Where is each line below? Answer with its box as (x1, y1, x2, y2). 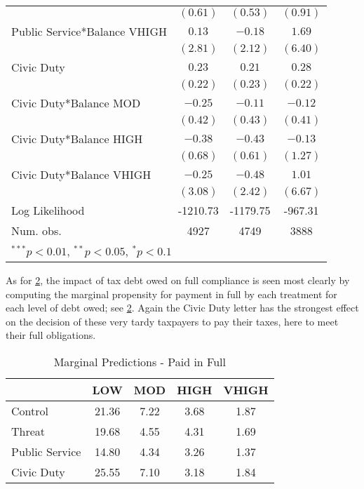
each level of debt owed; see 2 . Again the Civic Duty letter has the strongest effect (6, 300, 359, 315)
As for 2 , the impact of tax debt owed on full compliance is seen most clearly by (6, 273, 350, 287)
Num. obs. (11, 222, 62, 239)
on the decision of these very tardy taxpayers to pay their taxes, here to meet (6, 314, 339, 328)
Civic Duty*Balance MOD (11, 95, 141, 111)
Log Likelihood (11, 202, 85, 218)
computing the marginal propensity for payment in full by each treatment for (6, 286, 337, 301)
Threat (11, 422, 46, 439)
